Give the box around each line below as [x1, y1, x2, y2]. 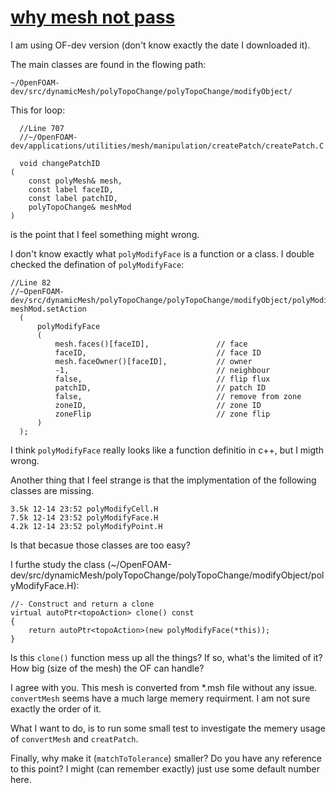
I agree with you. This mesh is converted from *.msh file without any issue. [10, 681, 318, 693]
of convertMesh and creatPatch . [10, 732, 139, 745]
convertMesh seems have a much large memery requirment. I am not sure [10, 692, 311, 704]
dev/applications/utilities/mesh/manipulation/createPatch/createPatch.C [10, 141, 325, 151]
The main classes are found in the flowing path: [10, 58, 207, 70]
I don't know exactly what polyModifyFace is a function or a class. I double [10, 247, 315, 260]
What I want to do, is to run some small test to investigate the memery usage [10, 722, 326, 734]
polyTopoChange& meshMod [28, 202, 132, 212]
